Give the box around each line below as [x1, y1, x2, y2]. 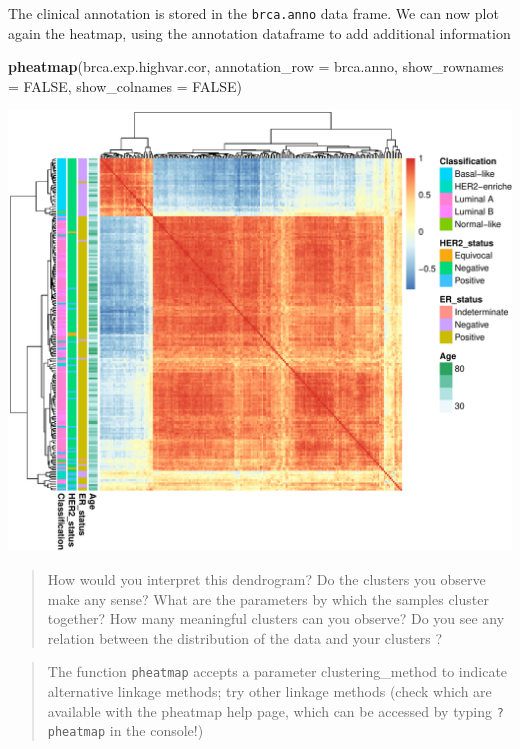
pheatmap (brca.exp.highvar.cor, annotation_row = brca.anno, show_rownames [8, 56, 504, 77]
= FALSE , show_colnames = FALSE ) [8, 75, 242, 96]
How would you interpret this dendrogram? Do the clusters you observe [47, 569, 486, 590]
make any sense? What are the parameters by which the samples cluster [47, 588, 489, 609]
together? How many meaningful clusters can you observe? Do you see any [47, 608, 505, 629]
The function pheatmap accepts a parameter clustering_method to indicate [47, 661, 508, 682]
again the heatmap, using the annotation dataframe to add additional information [8, 22, 511, 43]
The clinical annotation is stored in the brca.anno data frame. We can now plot [8, 3, 499, 23]
